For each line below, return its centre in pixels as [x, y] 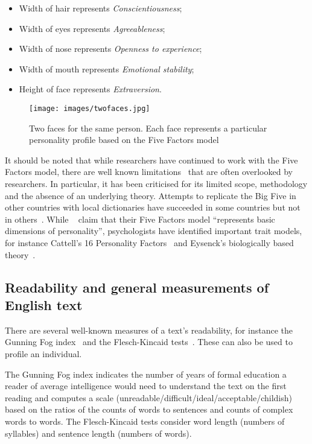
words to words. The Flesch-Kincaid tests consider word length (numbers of [145, 421]
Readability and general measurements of [137, 287]
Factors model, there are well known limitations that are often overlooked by [149, 172]
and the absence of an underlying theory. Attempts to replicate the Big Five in [151, 195]
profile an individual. [43, 353]
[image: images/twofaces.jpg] [90, 108]
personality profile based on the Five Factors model [124, 140]
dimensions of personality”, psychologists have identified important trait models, [154, 231]
